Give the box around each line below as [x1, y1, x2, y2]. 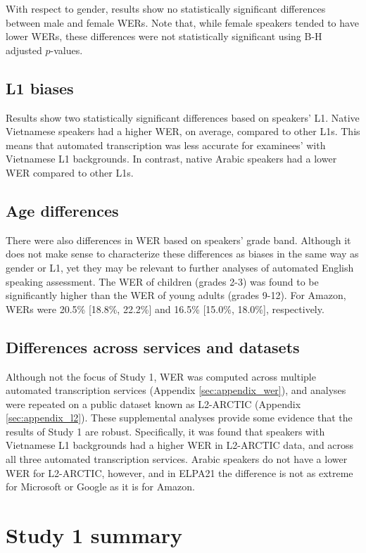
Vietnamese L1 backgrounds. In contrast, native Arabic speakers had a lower [6, 151, 337, 166]
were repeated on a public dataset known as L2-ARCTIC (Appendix [6, 396, 301, 411]
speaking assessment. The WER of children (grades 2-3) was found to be [6, 274, 319, 288]
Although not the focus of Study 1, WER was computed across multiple [6, 369, 316, 383]
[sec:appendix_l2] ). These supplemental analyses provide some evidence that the [6, 410, 353, 425]
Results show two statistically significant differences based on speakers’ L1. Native [6, 110, 360, 125]
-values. [50, 42, 83, 57]
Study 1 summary [6, 521, 182, 549]
